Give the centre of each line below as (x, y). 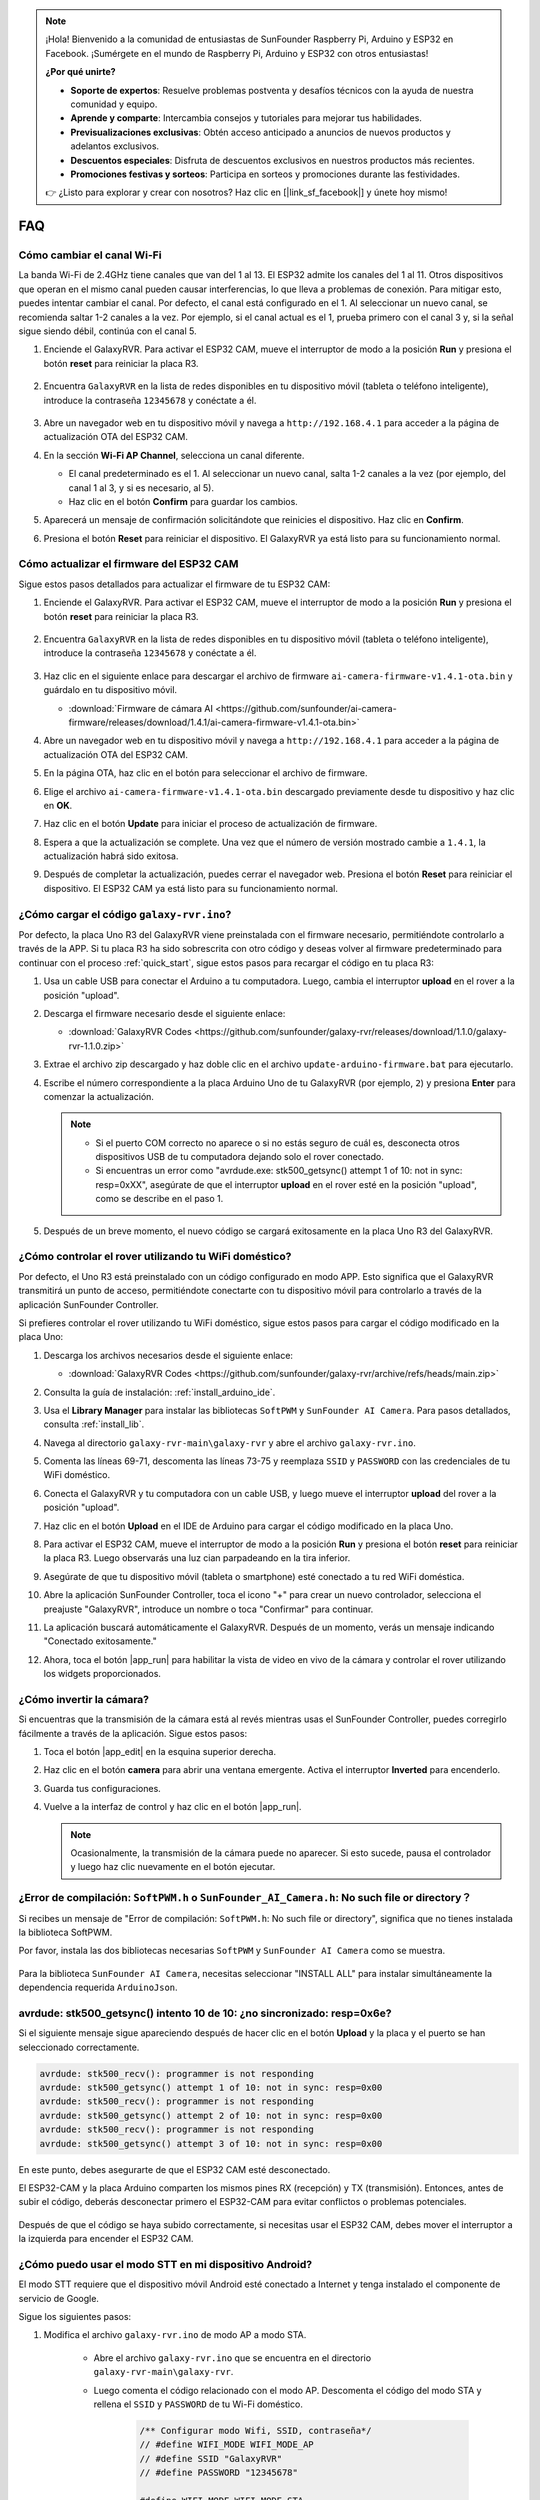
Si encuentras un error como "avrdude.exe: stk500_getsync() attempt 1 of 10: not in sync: (279, 1171)
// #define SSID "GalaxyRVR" (211, 2458)
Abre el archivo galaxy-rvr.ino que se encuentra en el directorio (232, 2357)
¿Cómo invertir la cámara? (84, 1699)
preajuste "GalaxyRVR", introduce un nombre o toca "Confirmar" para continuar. (208, 1609)
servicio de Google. (59, 2298)
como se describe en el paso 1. (159, 1199)
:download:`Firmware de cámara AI (141, 708)
